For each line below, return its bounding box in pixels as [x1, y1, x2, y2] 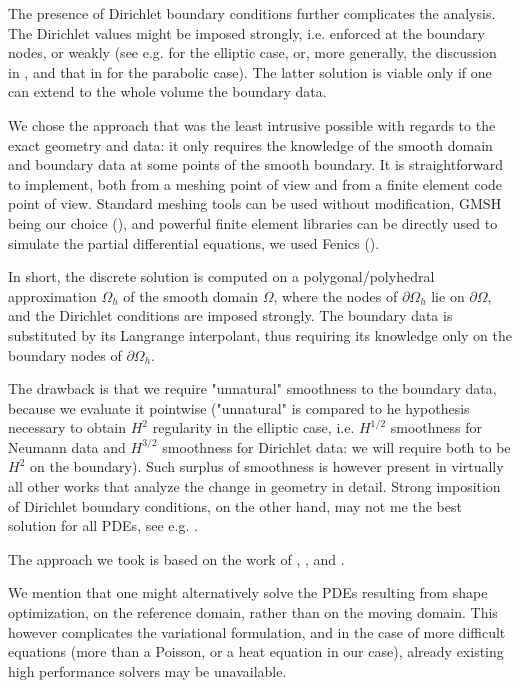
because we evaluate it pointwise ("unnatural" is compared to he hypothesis [8, 397, 470, 418]
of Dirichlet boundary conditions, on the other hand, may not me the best [8, 495, 462, 516]
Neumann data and [8, 436, 126, 457]
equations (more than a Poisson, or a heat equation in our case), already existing [8, 641, 504, 662]
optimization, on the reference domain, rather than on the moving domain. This [8, 602, 498, 623]
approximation [8, 285, 97, 306]
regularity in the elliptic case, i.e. [152, 417, 355, 438]
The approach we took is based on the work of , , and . [8, 548, 345, 569]
